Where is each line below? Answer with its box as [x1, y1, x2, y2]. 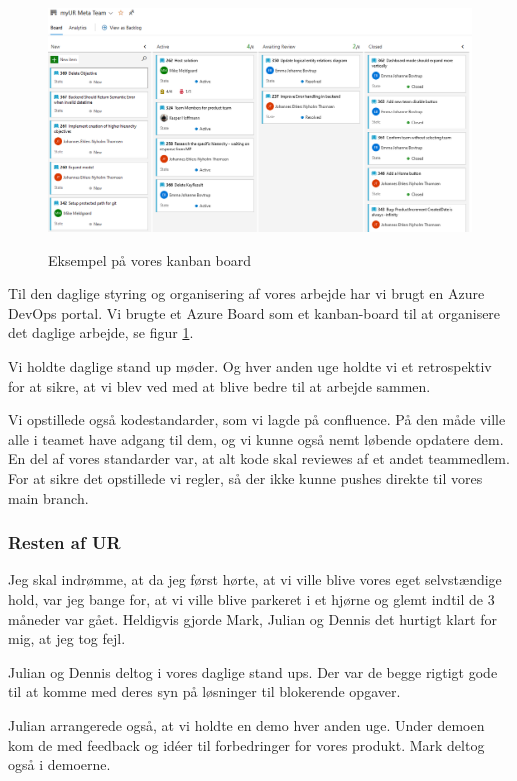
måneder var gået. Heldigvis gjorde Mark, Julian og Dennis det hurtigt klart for [8, 608, 497, 629]
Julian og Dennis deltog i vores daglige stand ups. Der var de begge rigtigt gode [8, 661, 498, 682]
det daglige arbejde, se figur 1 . [8, 322, 194, 343]
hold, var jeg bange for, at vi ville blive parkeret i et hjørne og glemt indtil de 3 [8, 588, 495, 609]
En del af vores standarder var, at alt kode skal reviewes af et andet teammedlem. [8, 448, 510, 469]
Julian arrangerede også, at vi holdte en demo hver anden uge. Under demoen [8, 714, 485, 735]
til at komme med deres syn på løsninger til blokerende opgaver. [8, 681, 401, 702]
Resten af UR [8, 530, 121, 555]
